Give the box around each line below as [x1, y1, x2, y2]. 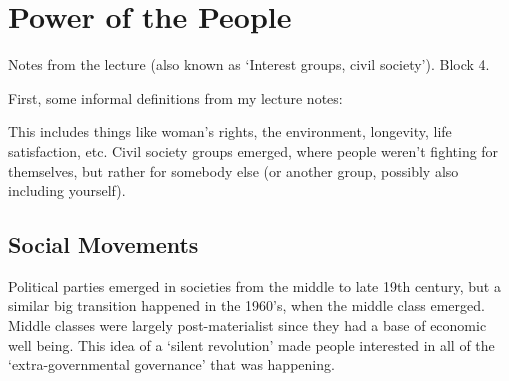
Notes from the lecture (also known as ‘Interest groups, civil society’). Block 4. [8, 54, 490, 75]
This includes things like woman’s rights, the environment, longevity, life [8, 121, 452, 142]
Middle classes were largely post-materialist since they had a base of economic [8, 315, 487, 336]
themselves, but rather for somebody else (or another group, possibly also [8, 160, 459, 181]
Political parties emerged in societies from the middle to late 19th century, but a [8, 275, 501, 296]
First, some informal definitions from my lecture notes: [8, 87, 343, 108]
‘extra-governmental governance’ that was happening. [8, 354, 335, 375]
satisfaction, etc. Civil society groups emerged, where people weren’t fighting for [8, 140, 499, 161]
